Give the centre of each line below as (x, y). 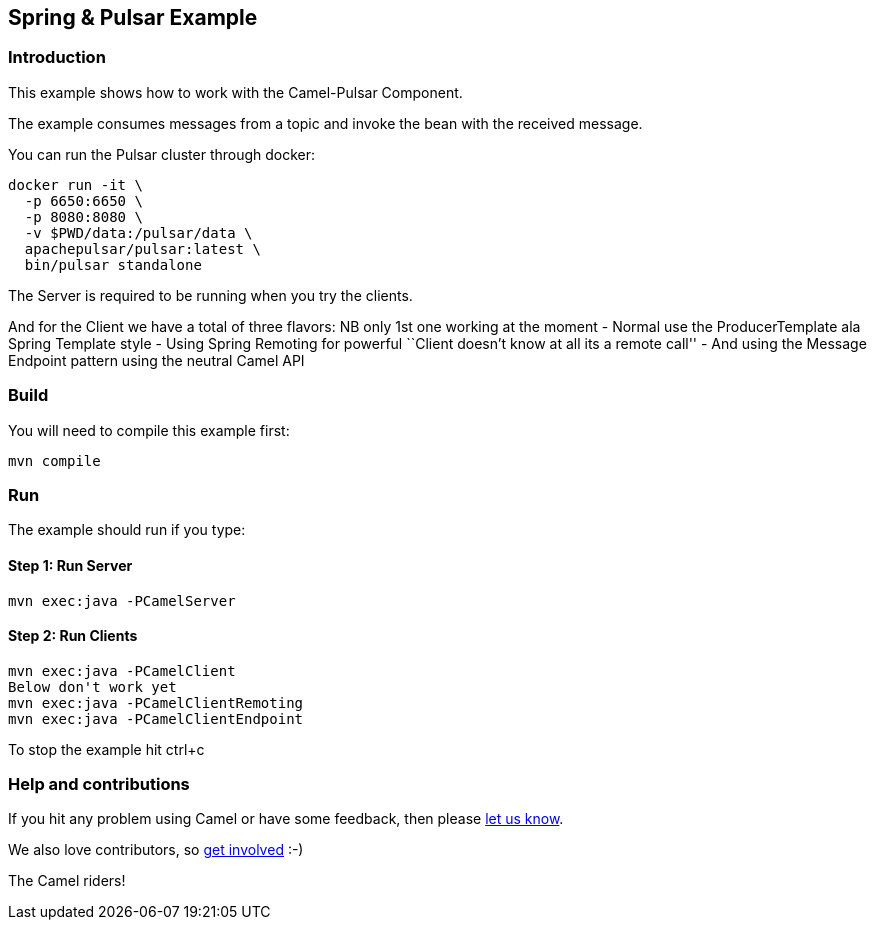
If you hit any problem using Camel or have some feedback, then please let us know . (286, 819)
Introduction (57, 57)
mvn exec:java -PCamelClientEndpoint (156, 718)
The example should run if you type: (127, 530)
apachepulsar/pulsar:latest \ (142, 248)
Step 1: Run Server (70, 565)
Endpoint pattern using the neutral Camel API (156, 360)
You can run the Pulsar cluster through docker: (162, 154)
